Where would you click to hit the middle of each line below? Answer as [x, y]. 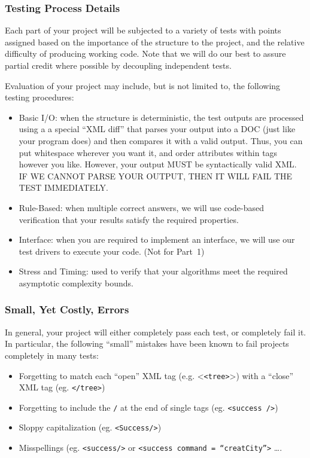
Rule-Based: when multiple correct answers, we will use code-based [141, 207]
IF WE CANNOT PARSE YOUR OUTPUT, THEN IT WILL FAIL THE [156, 175]
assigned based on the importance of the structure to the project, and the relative [155, 42]
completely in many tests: [52, 355]
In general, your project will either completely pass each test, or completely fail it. [156, 332]
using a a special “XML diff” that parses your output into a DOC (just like [157, 129]
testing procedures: [39, 97]
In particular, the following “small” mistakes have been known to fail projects [147, 343]
